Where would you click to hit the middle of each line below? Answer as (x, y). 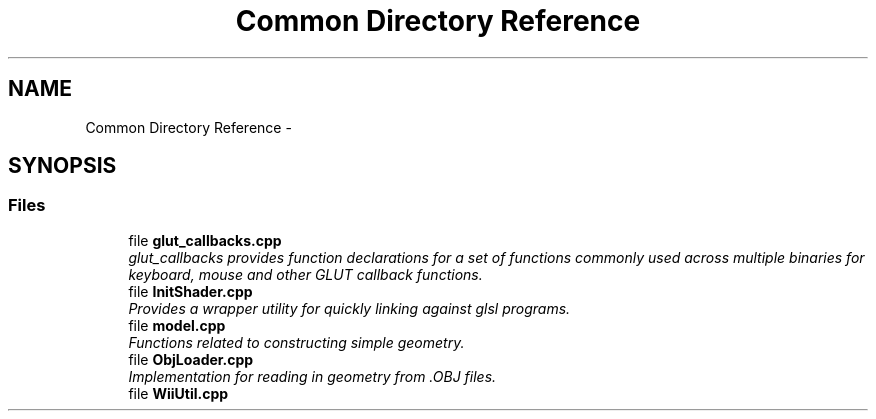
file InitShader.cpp (190, 291)
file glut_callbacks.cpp (205, 240)
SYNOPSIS (62, 166)
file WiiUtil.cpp (178, 393)
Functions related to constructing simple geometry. (296, 342)
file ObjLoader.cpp (191, 359)
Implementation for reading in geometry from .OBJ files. (312, 376)
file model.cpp (177, 325)
